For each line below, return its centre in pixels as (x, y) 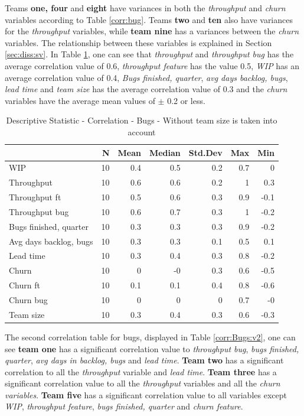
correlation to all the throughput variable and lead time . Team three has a (141, 371)
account (142, 131)
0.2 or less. (186, 100)
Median (165, 152)
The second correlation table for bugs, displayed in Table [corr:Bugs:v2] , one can (150, 337)
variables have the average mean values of (80, 100)
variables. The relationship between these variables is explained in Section (138, 42)
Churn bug (28, 299)
